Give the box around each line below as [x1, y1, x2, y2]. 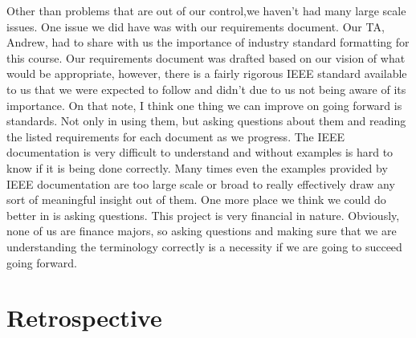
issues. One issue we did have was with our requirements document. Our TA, [6, 18, 385, 35]
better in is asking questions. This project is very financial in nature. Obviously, [6, 206, 400, 223]
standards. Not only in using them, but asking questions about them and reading [6, 112, 406, 129]
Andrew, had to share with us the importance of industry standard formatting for [6, 34, 410, 51]
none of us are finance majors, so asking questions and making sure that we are [6, 222, 397, 239]
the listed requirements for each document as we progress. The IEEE [6, 128, 345, 145]
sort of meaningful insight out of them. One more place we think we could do [6, 191, 386, 208]
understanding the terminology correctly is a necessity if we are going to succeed [6, 238, 402, 255]
